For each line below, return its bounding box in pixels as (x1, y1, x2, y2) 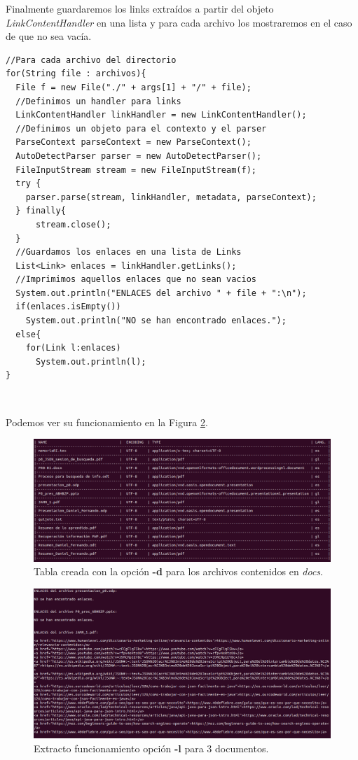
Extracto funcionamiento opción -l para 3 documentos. (34, 740, 269, 755)
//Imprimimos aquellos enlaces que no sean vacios (15, 274, 256, 285)
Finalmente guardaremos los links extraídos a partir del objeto (6, 1, 274, 15)
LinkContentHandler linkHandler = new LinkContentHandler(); (15, 110, 307, 120)
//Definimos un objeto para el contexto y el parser (15, 123, 267, 134)
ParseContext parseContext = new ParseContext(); (15, 137, 252, 148)
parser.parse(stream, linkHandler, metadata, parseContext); (25, 192, 317, 202)
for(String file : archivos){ (6, 69, 146, 79)
